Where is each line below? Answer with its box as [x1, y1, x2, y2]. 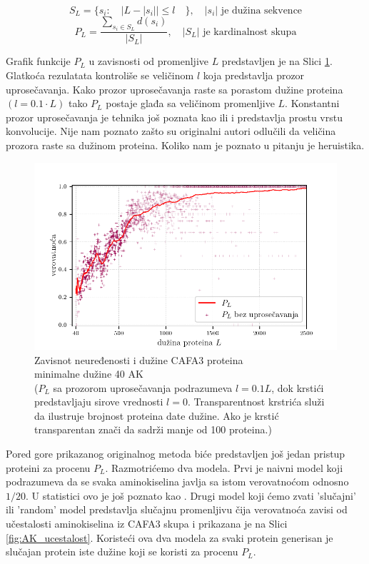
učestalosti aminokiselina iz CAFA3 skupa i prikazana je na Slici [6, 516, 288, 531]
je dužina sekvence [221, 6, 303, 16]
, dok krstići [271, 380, 324, 395]
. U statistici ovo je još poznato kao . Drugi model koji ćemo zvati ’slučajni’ [26, 488, 356, 503]
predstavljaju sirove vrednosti [34, 394, 163, 409]
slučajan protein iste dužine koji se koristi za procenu [6, 544, 238, 559]
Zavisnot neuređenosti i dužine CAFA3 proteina [34, 352, 243, 367]
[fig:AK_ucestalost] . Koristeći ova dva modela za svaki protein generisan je [6, 530, 333, 545]
